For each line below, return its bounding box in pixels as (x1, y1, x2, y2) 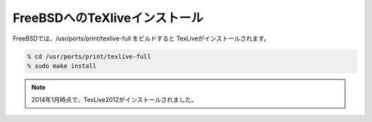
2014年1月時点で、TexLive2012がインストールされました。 (31, 96, 198, 104)
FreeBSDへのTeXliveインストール (12, 10, 203, 25)
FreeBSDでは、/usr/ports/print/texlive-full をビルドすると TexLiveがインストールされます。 (12, 34, 270, 42)
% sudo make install (27, 62, 96, 70)
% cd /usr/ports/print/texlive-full (27, 52, 152, 60)
